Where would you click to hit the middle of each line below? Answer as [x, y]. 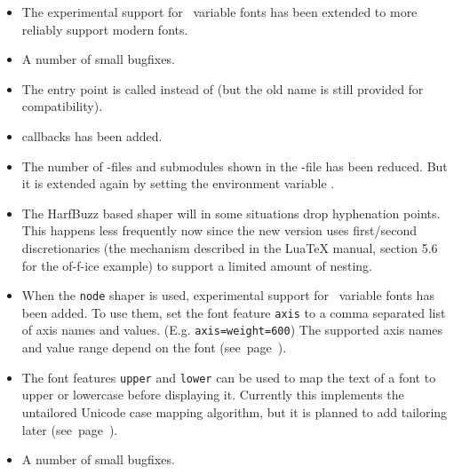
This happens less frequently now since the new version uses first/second [219, 230]
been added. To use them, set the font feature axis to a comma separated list [234, 312]
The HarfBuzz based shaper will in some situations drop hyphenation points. [231, 213]
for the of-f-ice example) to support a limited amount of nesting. [197, 265]
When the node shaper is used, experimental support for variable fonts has [228, 295]
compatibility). [62, 106]
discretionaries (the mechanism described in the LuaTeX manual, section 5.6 [230, 247]
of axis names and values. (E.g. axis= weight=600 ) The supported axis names [232, 330]
